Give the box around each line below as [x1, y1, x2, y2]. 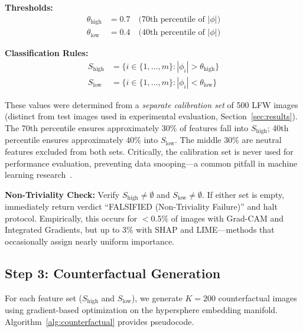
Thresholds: [5, 1, 53, 13]
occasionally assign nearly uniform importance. [5, 235, 174, 248]
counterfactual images [218, 291, 297, 304]
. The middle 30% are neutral [175, 134, 282, 146]
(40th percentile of [138, 28, 205, 37]
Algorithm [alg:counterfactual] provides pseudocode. [5, 315, 194, 327]
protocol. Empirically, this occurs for [5, 211, 138, 224]
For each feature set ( [5, 291, 82, 304]
